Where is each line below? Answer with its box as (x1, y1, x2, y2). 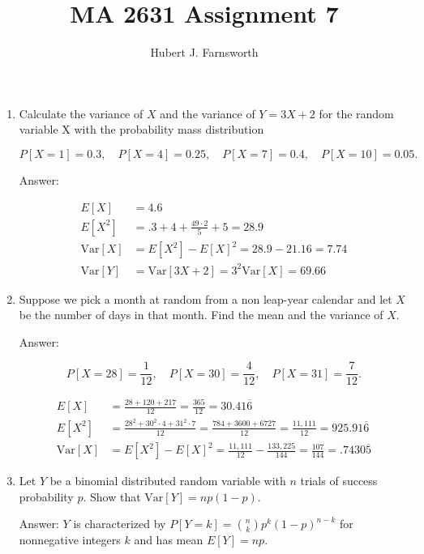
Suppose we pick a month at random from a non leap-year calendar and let (19, 290, 392, 307)
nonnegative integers (19, 531, 121, 548)
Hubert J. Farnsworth (150, 44, 259, 61)
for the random (319, 104, 394, 121)
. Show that (83, 488, 141, 505)
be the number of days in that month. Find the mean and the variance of (19, 306, 383, 323)
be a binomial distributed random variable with (49, 472, 286, 489)
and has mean (134, 531, 203, 548)
